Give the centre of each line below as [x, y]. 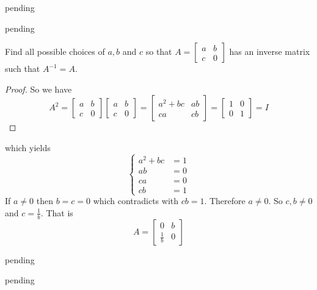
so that [159, 51]
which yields [28, 147]
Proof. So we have [38, 89]
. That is [57, 212]
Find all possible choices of [55, 51]
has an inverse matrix [270, 51]
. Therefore [225, 201]
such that [23, 69]
